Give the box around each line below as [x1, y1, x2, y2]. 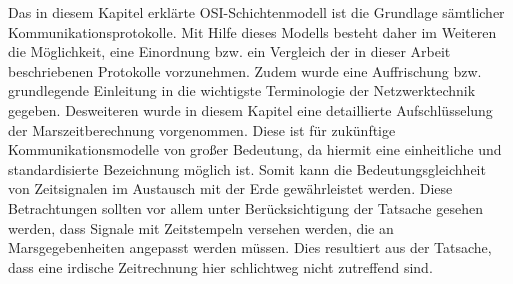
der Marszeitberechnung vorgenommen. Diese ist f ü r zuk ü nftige [8, 119, 396, 140]
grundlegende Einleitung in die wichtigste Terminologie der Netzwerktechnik [8, 80, 476, 101]
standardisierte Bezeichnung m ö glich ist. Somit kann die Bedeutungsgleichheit [8, 158, 486, 179]
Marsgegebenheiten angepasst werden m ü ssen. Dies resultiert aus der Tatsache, [8, 237, 492, 258]
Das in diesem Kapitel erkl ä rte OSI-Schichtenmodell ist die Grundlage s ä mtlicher [8, 2, 505, 22]
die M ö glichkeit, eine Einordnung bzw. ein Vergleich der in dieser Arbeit [8, 41, 451, 62]
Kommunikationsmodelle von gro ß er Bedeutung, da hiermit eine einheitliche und [8, 139, 502, 160]
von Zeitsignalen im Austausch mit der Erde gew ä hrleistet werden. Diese [8, 178, 453, 199]
